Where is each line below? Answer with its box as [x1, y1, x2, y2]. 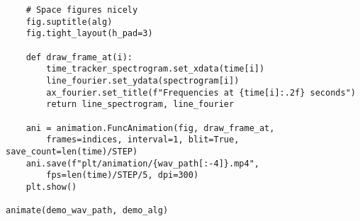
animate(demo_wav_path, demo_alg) [6, 205, 169, 216]
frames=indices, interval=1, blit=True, [46, 135, 240, 145]
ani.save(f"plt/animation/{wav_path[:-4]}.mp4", [26, 158, 259, 169]
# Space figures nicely [26, 5, 138, 15]
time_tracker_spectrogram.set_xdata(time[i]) [46, 64, 265, 74]
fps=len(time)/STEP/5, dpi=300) [46, 170, 199, 181]
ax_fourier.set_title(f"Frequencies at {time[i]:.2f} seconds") [46, 87, 356, 98]
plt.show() [26, 181, 77, 192]
